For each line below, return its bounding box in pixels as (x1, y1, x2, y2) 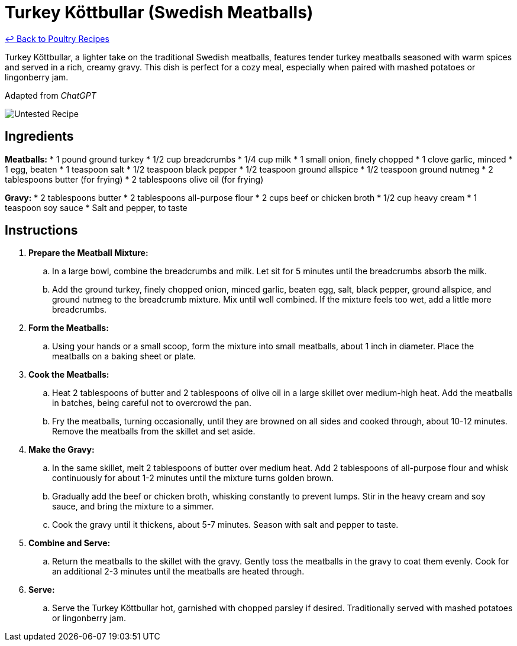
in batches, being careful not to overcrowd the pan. (52, 398, 251, 408)
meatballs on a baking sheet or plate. (52, 351, 196, 362)
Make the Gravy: (28, 444, 95, 455)
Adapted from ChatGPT (5, 90, 96, 100)
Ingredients (5, 129, 74, 144)
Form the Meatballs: (28, 323, 109, 333)
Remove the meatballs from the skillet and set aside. (52, 426, 256, 437)
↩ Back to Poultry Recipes (5, 33, 109, 44)
